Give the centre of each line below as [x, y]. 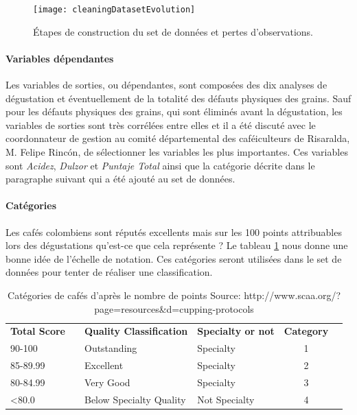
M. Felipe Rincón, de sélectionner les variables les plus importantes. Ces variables [177, 152]
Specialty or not [236, 331]
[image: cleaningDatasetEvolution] [114, 10]
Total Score [38, 331]
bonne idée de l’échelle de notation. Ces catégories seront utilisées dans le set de [174, 258]
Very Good [107, 382]
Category [306, 331]
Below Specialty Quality [135, 399]
